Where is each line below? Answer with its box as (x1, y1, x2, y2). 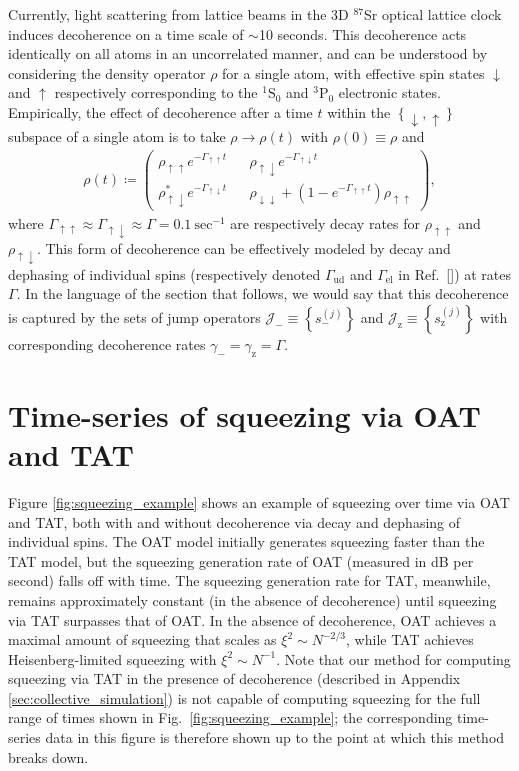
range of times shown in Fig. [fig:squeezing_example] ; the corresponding (8, 707, 453, 728)
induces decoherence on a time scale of (8, 23, 244, 44)
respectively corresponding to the (54, 82, 258, 103)
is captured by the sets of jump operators (8, 306, 261, 327)
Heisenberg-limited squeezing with (8, 648, 217, 669)
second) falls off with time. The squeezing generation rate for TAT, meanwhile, (8, 570, 491, 591)
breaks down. (8, 746, 89, 767)
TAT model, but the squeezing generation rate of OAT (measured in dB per (8, 550, 474, 571)
